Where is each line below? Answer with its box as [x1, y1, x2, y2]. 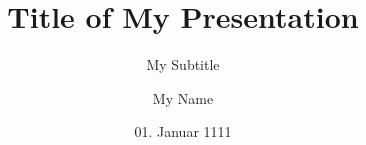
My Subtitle [146, 54, 220, 75]
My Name [152, 87, 214, 108]
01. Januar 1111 [134, 121, 232, 142]
